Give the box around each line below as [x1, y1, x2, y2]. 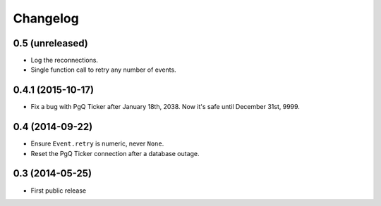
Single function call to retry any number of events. [30, 65, 176, 74]
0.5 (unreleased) [13, 37, 88, 49]
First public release [30, 186, 87, 195]
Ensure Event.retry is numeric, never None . [30, 139, 164, 148]
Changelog [13, 11, 79, 26]
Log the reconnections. [30, 56, 99, 65]
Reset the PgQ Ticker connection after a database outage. [30, 149, 200, 157]
